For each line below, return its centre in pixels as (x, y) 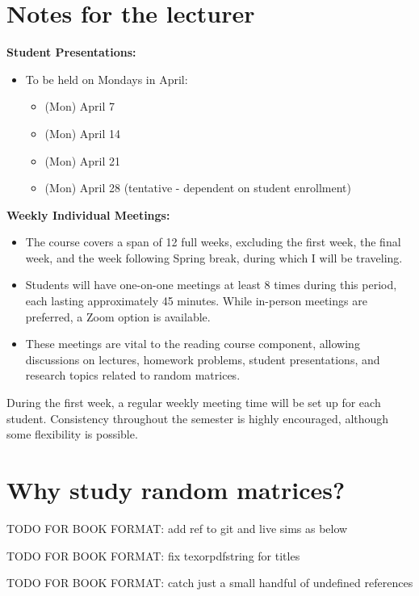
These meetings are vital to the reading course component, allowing (193, 344)
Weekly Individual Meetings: (88, 214)
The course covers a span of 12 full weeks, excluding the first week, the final (213, 242)
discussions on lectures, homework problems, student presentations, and (203, 359)
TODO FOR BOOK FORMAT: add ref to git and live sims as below (177, 528)
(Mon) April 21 (82, 160)
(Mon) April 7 (80, 106)
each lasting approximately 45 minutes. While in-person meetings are (196, 301)
